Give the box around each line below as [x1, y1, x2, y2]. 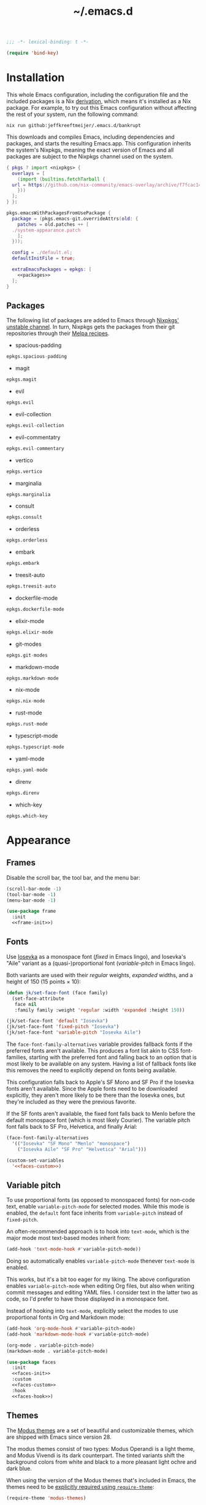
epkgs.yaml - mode [6, 767, 48, 773]
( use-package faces [6, 1359, 56, 1365]
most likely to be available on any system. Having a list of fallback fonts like [6, 1060, 196, 1067]
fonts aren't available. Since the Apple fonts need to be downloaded [6, 1085, 178, 1092]
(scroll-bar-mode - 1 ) [6, 886, 62, 892]
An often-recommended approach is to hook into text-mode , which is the [6, 1228, 189, 1235]
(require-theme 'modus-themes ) [6, 1495, 86, 1501]
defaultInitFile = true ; [12, 255, 75, 261]
